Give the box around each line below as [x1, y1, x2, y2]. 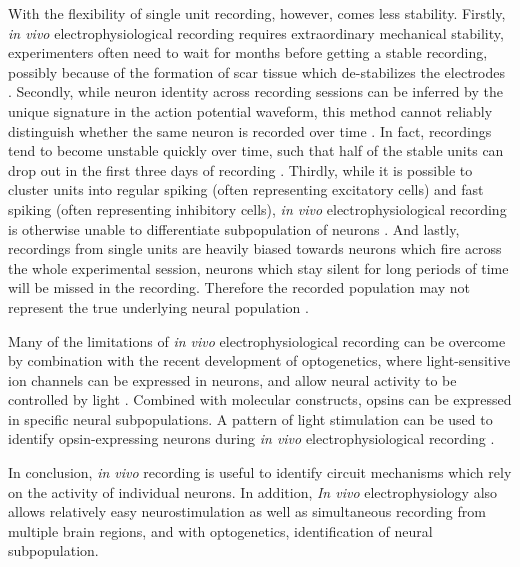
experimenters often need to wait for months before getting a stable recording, [8, 42, 488, 63]
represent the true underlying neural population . [8, 296, 309, 317]
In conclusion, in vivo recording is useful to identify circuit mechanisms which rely [8, 462, 512, 483]
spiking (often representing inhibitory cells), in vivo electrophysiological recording [8, 198, 507, 219]
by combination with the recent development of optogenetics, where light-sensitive [8, 350, 511, 371]
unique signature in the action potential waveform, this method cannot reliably [8, 100, 493, 121]
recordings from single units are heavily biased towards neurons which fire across [8, 238, 502, 259]
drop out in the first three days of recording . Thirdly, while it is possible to [8, 159, 473, 180]
